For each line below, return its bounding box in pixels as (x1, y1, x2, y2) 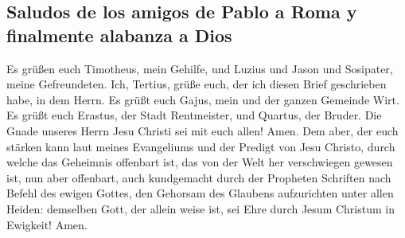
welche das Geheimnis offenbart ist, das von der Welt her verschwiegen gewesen (6, 154, 393, 170)
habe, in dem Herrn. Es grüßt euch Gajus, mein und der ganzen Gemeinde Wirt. (6, 91, 399, 107)
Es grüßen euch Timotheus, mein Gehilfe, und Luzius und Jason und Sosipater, (6, 60, 393, 76)
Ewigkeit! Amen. (6, 216, 88, 232)
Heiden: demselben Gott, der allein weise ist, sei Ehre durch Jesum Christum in (6, 200, 395, 217)
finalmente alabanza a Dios (6, 22, 232, 47)
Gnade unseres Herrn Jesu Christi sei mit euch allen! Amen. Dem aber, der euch (6, 122, 399, 139)
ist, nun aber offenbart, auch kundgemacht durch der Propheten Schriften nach (6, 169, 391, 185)
